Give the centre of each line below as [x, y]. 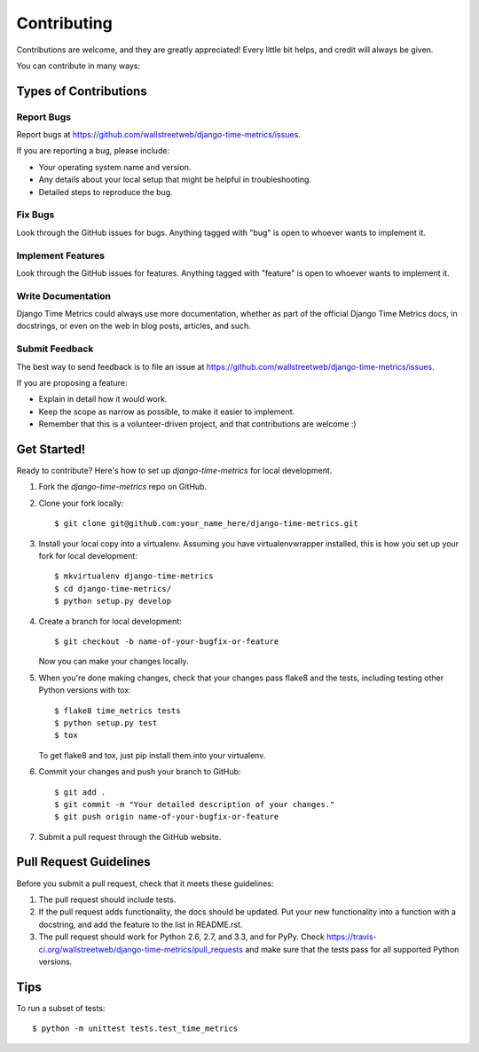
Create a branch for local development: [110, 621]
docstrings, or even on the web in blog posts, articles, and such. [134, 326]
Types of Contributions [82, 91]
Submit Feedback [55, 349]
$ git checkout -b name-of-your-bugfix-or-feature [167, 641]
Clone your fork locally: [81, 503]
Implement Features [61, 255]
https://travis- [352, 937]
